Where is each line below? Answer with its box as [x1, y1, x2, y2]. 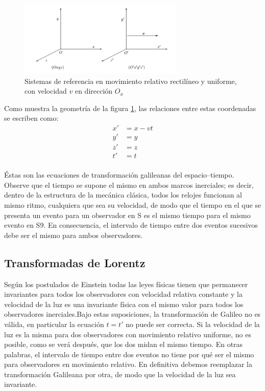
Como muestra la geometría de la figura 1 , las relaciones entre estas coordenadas [4, 102, 256, 113]
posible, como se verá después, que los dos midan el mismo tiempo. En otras [4, 339, 243, 350]
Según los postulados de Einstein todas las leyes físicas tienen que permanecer [4, 278, 248, 289]
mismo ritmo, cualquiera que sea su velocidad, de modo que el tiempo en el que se [4, 199, 261, 210]
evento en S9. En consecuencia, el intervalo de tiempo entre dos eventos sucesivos [4, 220, 258, 230]
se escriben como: [4, 113, 59, 123]
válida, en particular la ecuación [4, 318, 104, 329]
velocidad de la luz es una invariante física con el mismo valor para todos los [4, 298, 244, 309]
